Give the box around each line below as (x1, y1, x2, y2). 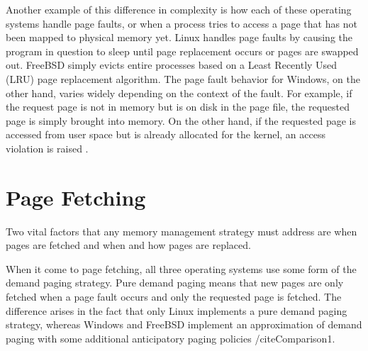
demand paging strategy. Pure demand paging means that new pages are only (6, 275, 344, 290)
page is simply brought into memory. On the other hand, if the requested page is (6, 113, 356, 128)
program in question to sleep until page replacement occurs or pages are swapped (6, 43, 359, 58)
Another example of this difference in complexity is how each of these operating (6, 2, 352, 16)
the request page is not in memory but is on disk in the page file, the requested (6, 99, 350, 114)
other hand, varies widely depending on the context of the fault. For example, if (6, 85, 352, 100)
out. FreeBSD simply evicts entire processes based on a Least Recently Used (6, 57, 338, 72)
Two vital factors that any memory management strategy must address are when (6, 223, 357, 238)
